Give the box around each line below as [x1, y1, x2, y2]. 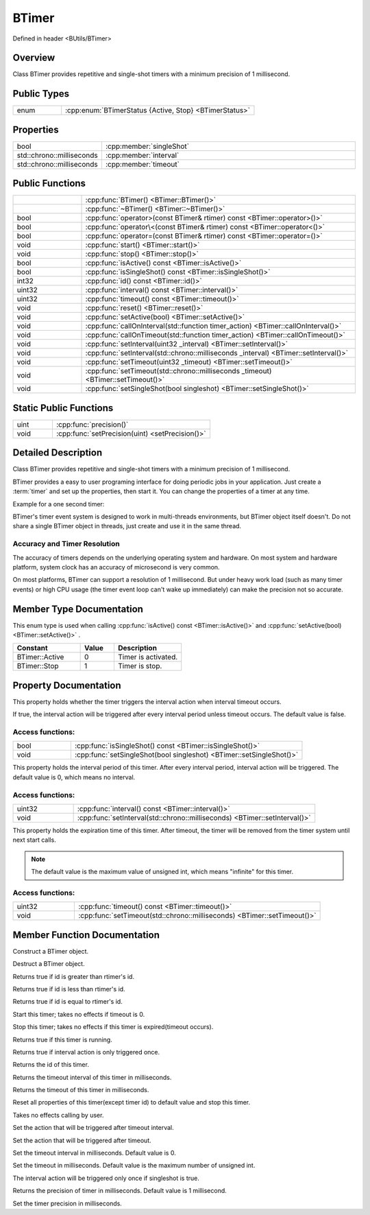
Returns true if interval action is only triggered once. [12, 1048, 160, 1056]
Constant [16, 644, 48, 653]
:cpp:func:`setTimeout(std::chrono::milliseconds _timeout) [85, 366, 272, 376]
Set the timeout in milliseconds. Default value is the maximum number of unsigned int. [12, 1161, 256, 1170]
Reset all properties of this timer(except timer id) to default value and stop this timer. [12, 1098, 250, 1107]
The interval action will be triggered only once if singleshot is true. [12, 1174, 200, 1182]
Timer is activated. [117, 652, 178, 662]
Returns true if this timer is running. [12, 1035, 112, 1043]
